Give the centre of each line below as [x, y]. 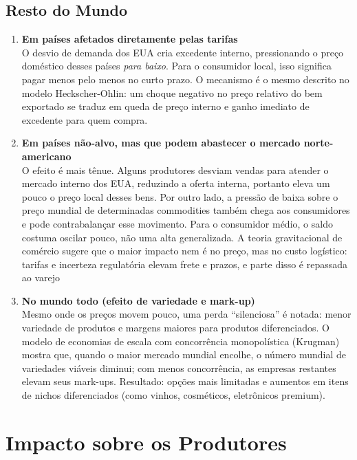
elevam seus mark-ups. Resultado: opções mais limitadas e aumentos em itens [185, 381]
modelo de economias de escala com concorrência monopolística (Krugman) [181, 341]
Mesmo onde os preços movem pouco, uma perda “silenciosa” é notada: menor [186, 314]
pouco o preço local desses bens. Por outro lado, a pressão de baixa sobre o [180, 196]
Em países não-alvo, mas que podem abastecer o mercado [161, 143]
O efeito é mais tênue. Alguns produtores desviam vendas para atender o [175, 169]
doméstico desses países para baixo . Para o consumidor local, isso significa [176, 66]
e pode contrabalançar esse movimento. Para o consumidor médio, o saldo [177, 223]
